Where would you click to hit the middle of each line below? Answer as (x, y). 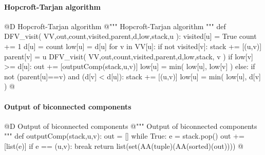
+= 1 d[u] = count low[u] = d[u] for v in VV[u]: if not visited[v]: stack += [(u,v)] (133, 46)
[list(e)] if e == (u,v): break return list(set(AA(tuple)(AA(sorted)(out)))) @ (124, 146)
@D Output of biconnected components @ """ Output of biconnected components (131, 126)
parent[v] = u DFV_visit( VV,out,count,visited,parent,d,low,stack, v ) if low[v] (129, 56)
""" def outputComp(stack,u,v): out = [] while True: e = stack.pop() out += (124, 136)
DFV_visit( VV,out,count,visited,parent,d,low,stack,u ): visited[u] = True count (130, 36)
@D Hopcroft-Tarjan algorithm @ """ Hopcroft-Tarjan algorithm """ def (115, 26)
